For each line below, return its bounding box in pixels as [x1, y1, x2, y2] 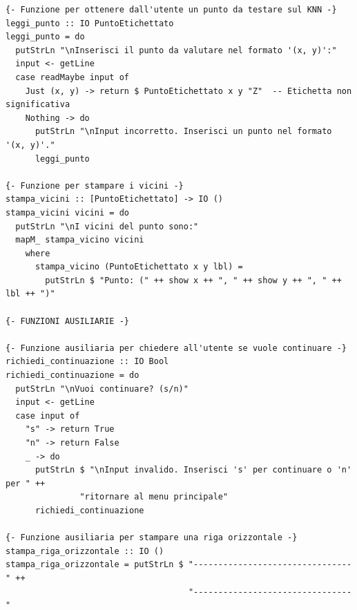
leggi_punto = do [6, 32, 85, 42]
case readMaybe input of [15, 72, 129, 82]
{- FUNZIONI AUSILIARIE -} [6, 316, 129, 326]
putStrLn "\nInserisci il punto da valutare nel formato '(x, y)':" [15, 45, 337, 55]
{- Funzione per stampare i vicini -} [6, 180, 184, 191]
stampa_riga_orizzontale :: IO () [6, 546, 164, 556]
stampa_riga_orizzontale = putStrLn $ [6, 560, 184, 570]
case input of [15, 410, 80, 421]
